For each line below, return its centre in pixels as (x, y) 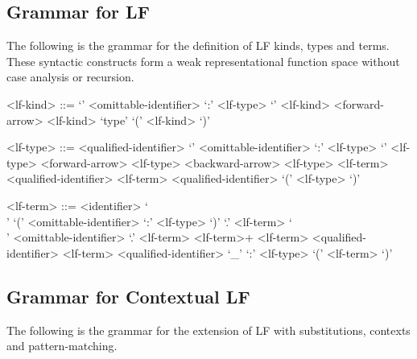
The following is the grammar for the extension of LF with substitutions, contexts (208, 330)
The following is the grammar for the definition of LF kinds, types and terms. (198, 45)
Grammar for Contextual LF (128, 296)
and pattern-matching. (62, 346)
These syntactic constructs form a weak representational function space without (203, 61)
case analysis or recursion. (70, 77)
